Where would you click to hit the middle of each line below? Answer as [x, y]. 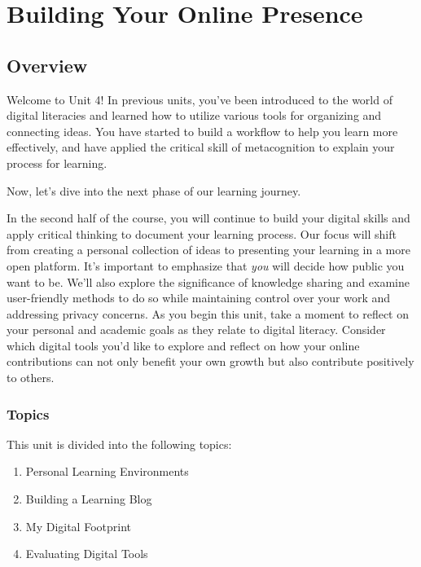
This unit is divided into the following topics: [119, 444]
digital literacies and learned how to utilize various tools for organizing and [194, 115]
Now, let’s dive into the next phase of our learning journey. [154, 190]
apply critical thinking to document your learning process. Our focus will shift [202, 233]
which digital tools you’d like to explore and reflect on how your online [183, 345]
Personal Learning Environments [107, 471]
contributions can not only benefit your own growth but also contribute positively [210, 361]
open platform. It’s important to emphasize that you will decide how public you [206, 265]
